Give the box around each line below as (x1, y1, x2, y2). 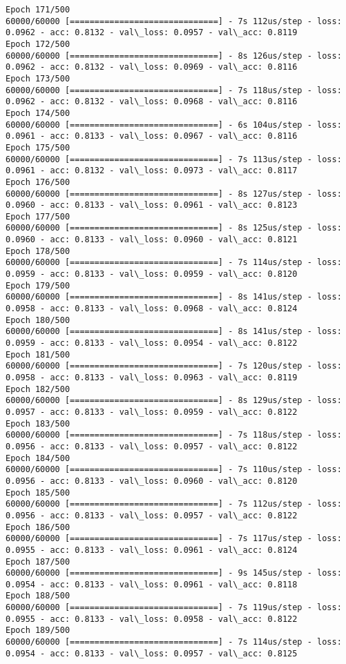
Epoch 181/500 (6, 349, 70, 360)
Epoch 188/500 (6, 591, 70, 601)
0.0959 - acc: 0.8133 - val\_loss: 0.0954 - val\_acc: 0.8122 (6, 338, 298, 349)
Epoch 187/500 (6, 556, 70, 567)
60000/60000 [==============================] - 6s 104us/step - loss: (6, 119, 342, 130)
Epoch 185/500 (6, 487, 70, 498)
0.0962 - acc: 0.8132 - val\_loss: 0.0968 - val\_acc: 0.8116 (6, 97, 298, 107)
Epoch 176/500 (6, 177, 70, 187)
